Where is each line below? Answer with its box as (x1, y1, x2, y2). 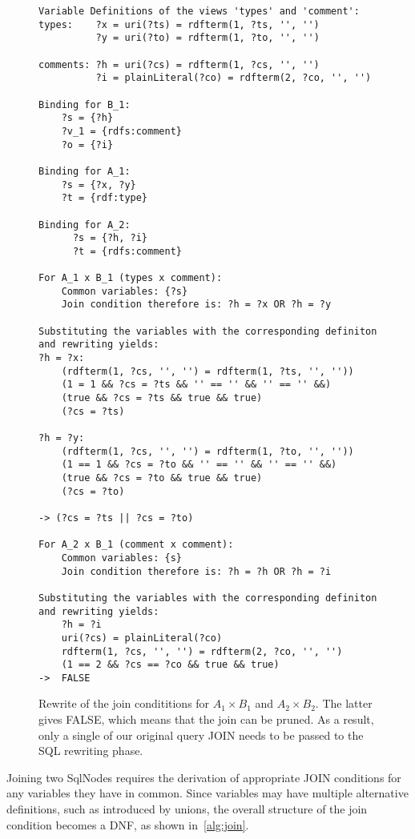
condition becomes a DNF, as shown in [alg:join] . (6, 816, 249, 833)
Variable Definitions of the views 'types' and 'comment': (38, 6, 360, 17)
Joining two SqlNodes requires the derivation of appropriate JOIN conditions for (6, 769, 401, 785)
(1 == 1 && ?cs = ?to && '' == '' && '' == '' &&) (61, 459, 337, 471)
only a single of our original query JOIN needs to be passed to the (38, 726, 364, 743)
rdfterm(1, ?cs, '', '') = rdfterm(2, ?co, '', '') (61, 645, 343, 657)
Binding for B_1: (38, 98, 131, 110)
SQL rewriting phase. (38, 742, 143, 759)
